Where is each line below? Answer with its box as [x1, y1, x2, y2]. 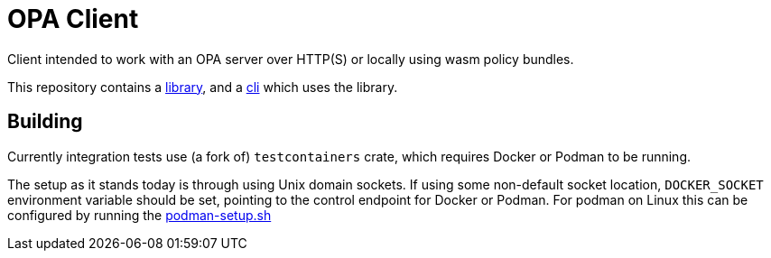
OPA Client [7, 4, 139, 34]
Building [7, 110, 83, 134]
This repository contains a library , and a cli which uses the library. [7, 78, 398, 95]
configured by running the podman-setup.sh [7, 207, 272, 223]
